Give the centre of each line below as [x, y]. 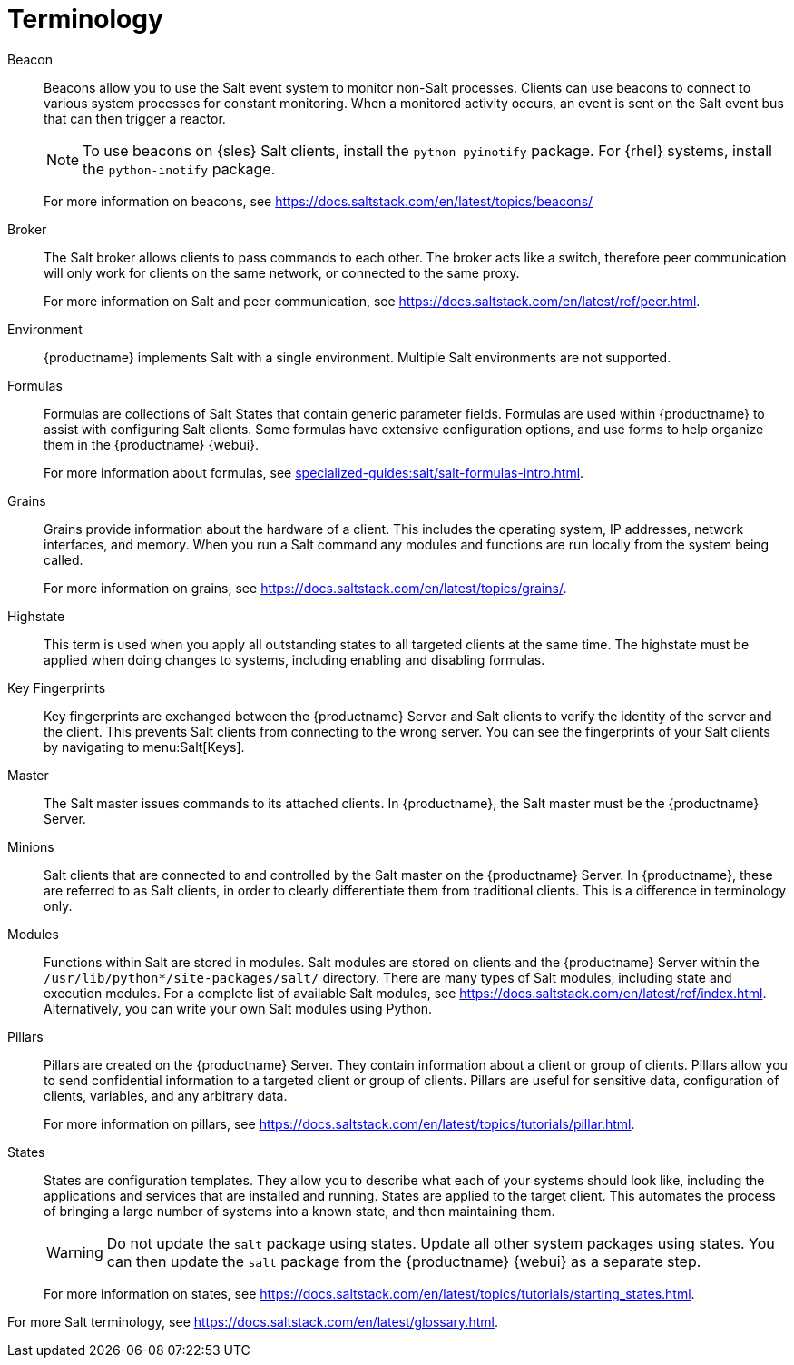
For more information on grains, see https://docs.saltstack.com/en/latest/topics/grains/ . [305, 588]
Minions [31, 846]
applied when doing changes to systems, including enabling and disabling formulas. [294, 659]
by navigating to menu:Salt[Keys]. [144, 747]
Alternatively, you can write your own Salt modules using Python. [238, 1008]
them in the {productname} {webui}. [152, 444]
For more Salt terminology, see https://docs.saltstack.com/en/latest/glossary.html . [253, 1321]
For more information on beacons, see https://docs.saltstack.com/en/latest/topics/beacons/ [319, 201]
